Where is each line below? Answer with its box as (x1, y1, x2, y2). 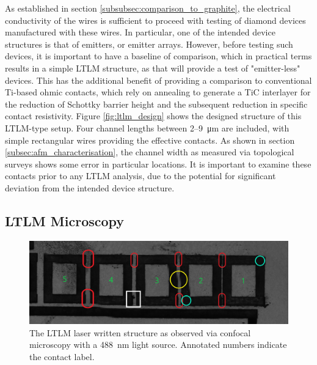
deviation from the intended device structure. (5, 181, 175, 194)
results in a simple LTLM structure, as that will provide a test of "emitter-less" (5, 61, 301, 74)
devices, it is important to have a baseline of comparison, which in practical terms (5, 50, 312, 62)
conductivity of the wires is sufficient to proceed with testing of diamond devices (5, 13, 306, 26)
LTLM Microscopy (5, 211, 125, 230)
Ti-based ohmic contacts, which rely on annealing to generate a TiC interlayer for (5, 86, 311, 98)
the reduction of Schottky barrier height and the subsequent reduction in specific (5, 97, 308, 110)
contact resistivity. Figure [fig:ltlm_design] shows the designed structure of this (5, 109, 302, 122)
